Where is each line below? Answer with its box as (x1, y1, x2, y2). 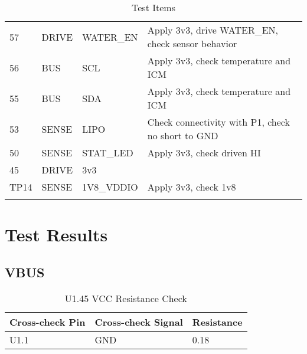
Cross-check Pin (9, 314, 86, 329)
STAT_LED (82, 146, 133, 159)
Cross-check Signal (94, 314, 183, 329)
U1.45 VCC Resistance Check (64, 291, 187, 305)
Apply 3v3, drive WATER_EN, (147, 23, 279, 37)
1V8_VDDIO (82, 180, 138, 194)
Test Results (5, 222, 108, 247)
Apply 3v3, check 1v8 (147, 180, 236, 194)
